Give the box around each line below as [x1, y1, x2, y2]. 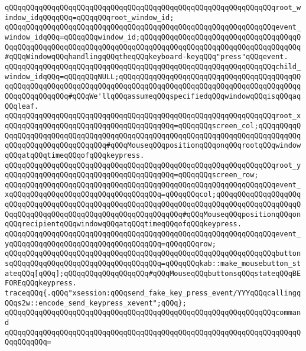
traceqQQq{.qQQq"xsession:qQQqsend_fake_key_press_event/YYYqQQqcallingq [5, 289, 301, 298]
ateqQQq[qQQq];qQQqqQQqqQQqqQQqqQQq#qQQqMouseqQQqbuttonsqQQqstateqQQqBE [5, 269, 301, 278]
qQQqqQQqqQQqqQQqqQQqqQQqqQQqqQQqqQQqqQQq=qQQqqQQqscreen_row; [5, 171, 259, 180]
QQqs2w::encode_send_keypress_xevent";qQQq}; [5, 298, 187, 307]
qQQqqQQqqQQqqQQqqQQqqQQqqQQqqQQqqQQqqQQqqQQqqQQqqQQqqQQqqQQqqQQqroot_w [5, 4, 301, 12]
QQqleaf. [5, 102, 39, 110]
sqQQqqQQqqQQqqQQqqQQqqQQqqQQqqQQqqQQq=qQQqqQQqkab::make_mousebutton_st [5, 259, 301, 268]
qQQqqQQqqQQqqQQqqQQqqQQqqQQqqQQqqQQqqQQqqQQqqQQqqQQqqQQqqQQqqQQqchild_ [5, 62, 301, 71]
